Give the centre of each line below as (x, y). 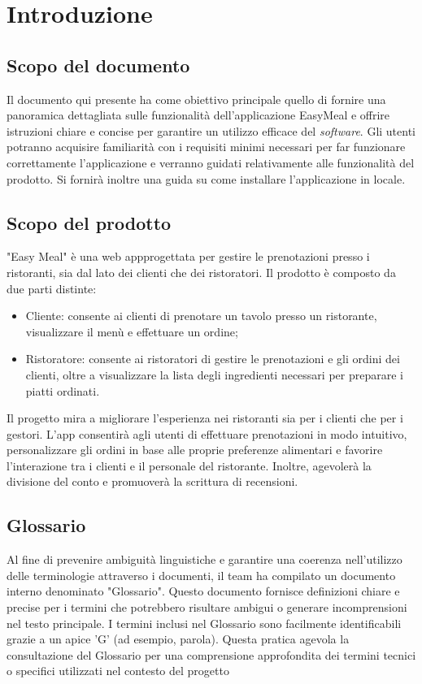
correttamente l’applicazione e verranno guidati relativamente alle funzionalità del (211, 162)
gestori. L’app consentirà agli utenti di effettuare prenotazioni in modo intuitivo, (207, 433)
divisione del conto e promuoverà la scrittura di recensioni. (152, 481)
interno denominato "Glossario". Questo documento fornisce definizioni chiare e (203, 591)
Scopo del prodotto (89, 222)
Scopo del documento (98, 65)
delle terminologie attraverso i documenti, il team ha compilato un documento (201, 575)
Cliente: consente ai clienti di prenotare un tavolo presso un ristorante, (201, 316)
